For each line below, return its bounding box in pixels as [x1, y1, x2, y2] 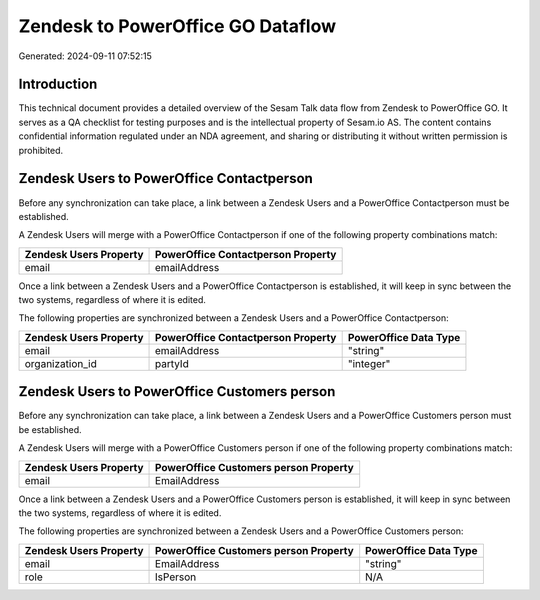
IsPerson [155, 570, 197, 584]
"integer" [347, 356, 391, 370]
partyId [155, 356, 189, 370]
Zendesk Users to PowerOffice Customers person [18, 383, 336, 400]
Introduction [18, 76, 98, 93]
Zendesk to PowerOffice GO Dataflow [18, 15, 337, 37]
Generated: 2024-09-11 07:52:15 [18, 50, 152, 62]
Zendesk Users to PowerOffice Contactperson [18, 170, 314, 187]
